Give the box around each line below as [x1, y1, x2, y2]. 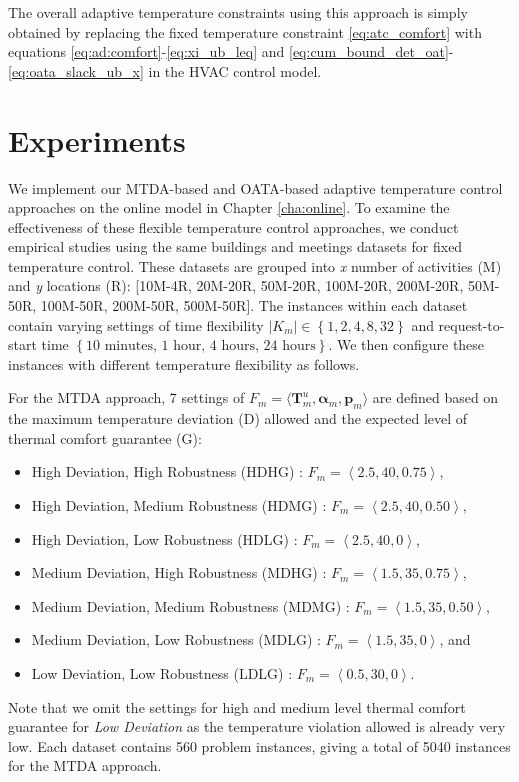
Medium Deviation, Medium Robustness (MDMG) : [31, 595, 350, 616]
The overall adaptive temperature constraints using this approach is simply [8, 2, 468, 22]
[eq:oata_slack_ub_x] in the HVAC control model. [8, 60, 322, 81]
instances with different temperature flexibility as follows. [8, 353, 360, 374]
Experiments [8, 119, 186, 160]
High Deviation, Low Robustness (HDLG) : [31, 528, 298, 549]
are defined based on [372, 387, 499, 408]
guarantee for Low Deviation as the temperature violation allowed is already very [8, 716, 506, 737]
